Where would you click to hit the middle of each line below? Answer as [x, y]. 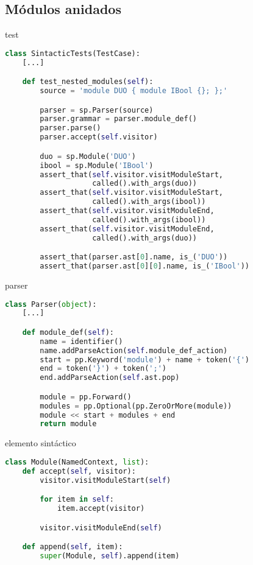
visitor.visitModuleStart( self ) [105, 480]
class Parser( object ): [51, 304]
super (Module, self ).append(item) [110, 556]
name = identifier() [81, 341]
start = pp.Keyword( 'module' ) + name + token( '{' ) [144, 360]
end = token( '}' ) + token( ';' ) [103, 369]
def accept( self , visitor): [79, 471]
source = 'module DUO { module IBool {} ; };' [134, 91]
